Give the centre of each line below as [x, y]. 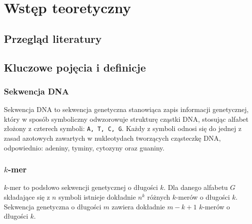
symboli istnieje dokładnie [97, 197]
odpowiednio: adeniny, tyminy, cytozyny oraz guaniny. [84, 147]
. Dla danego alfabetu [196, 187]
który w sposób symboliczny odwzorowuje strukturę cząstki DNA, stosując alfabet [126, 119]
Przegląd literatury [53, 38]
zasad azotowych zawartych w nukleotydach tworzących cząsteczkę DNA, [112, 138]
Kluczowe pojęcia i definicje [75, 67]
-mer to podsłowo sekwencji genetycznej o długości [83, 187]
